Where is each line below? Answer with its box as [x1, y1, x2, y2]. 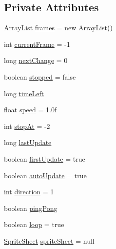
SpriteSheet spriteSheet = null [4, 235, 95, 246]
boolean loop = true [4, 219, 64, 229]
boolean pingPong [4, 203, 58, 213]
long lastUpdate [4, 137, 52, 147]
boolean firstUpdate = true [4, 153, 85, 164]
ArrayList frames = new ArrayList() [4, 22, 113, 33]
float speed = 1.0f [4, 104, 57, 115]
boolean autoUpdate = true [4, 170, 87, 180]
